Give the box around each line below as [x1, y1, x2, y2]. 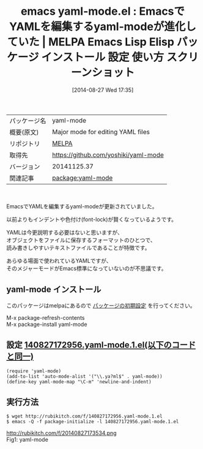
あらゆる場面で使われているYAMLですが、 [6, 257, 112, 264]
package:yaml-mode [51, 173, 113, 182]
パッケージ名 [9, 116, 46, 125]
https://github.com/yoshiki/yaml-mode [51, 150, 164, 159]
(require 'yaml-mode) [6, 368, 62, 374]
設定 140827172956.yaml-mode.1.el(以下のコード [6, 340, 196, 350]
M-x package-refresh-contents [6, 314, 85, 321]
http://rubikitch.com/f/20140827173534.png [6, 429, 117, 437]
